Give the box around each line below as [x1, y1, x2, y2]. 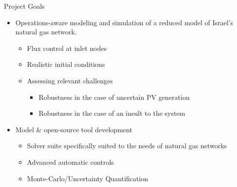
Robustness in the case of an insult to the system [38, 108, 185, 118]
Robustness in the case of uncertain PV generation [38, 92, 190, 102]
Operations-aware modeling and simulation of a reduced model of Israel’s [15, 17, 234, 27]
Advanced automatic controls [27, 156, 114, 167]
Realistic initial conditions [27, 59, 105, 69]
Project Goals [4, 1, 45, 11]
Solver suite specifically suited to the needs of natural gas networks [27, 140, 227, 151]
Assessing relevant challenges [27, 75, 113, 85]
